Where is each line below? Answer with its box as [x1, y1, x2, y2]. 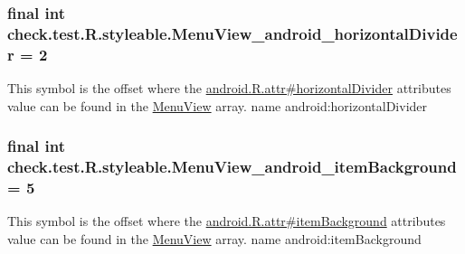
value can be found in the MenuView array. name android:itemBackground [7, 229, 422, 248]
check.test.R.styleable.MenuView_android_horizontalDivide [7, 22, 458, 44]
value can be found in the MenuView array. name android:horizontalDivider [7, 96, 428, 115]
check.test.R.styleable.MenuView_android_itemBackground [7, 155, 457, 178]
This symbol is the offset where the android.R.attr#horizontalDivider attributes [7, 79, 451, 98]
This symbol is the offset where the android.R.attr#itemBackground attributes [7, 212, 446, 230]
